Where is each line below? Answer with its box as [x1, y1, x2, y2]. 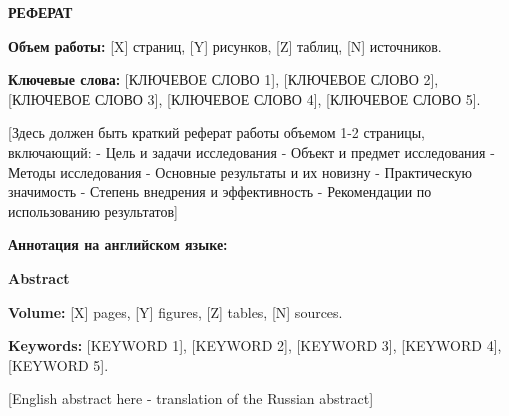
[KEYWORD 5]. [8, 354, 109, 375]
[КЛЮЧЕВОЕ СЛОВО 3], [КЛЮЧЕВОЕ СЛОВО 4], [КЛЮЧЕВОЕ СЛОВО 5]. [8, 88, 481, 109]
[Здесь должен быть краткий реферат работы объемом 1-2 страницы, [8, 122, 425, 143]
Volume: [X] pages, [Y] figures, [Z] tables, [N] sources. [8, 301, 343, 322]
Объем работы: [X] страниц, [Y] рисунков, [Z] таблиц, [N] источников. [8, 35, 442, 56]
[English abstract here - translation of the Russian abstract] [8, 388, 374, 409]
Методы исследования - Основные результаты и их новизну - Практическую [8, 161, 473, 182]
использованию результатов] [8, 200, 178, 221]
